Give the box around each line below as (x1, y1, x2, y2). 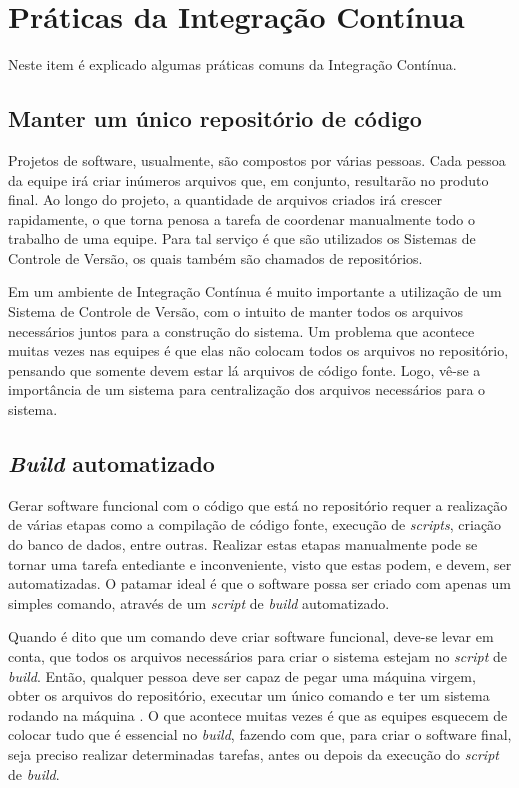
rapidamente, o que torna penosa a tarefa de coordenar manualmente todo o (8, 208, 475, 229)
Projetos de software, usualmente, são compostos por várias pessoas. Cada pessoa (8, 149, 506, 170)
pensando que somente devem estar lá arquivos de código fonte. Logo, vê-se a (8, 359, 481, 380)
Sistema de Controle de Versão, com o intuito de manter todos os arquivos (8, 301, 464, 322)
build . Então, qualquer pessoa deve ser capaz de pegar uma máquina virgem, (8, 665, 476, 686)
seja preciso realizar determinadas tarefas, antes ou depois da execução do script (8, 743, 499, 764)
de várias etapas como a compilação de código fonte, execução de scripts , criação (8, 514, 502, 535)
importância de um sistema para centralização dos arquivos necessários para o (8, 379, 486, 400)
